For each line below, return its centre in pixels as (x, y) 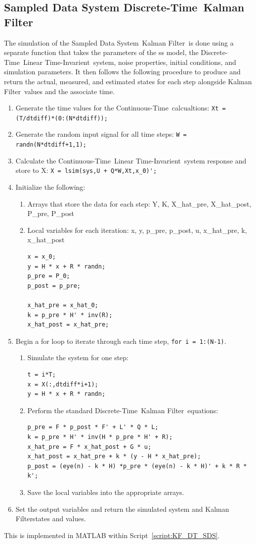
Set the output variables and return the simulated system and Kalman (122, 509)
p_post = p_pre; (54, 286)
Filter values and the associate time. (60, 91)
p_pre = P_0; (49, 276)
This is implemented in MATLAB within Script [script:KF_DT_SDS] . (112, 535)
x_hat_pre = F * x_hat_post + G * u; (89, 447)
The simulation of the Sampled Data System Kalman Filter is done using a (119, 42)
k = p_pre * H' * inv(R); (70, 315)
